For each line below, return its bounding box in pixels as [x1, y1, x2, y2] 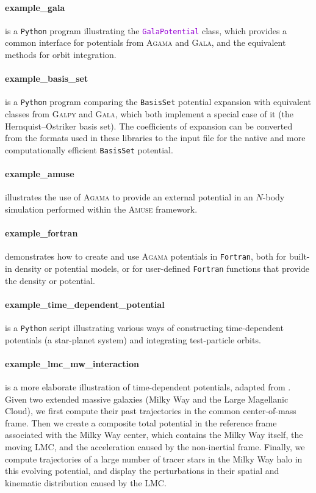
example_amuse [5, 167, 74, 180]
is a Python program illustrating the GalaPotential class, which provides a [5, 24, 287, 37]
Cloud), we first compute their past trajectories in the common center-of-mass [5, 404, 296, 417]
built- [289, 250, 310, 263]
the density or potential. [5, 274, 95, 287]
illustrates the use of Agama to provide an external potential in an [5, 191, 253, 203]
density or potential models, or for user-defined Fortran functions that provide [15, 261, 310, 274]
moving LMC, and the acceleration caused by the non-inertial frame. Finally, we [5, 440, 305, 453]
